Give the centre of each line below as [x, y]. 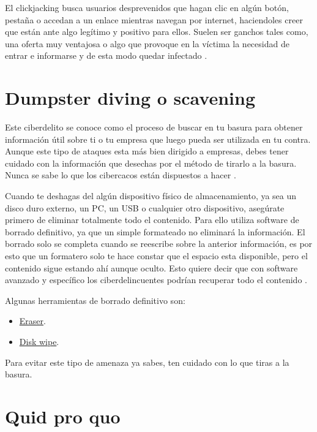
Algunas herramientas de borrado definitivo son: [95, 300]
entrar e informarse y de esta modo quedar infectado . [106, 55]
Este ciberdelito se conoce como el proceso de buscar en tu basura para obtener [154, 127]
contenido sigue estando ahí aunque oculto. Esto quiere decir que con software [151, 267]
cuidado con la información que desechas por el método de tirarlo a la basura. [151, 163]
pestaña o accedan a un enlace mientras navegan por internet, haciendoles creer [154, 19]
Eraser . [32, 321]
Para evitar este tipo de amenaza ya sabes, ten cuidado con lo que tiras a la [147, 362]
